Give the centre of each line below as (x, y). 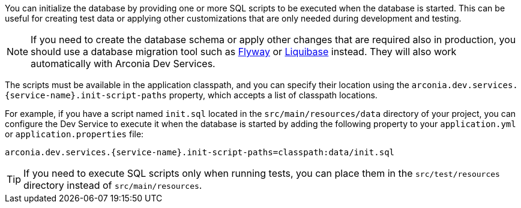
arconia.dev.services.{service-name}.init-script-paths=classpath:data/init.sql (200, 152)
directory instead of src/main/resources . (113, 185)
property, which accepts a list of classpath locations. (273, 95)
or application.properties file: (74, 134)
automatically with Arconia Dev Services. (123, 64)
